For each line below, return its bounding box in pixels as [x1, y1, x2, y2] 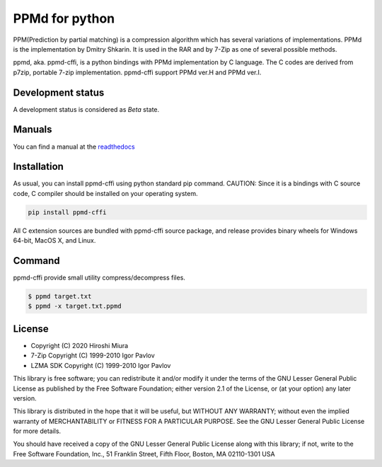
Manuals [13, 124, 52, 136]
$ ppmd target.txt [28, 292, 92, 301]
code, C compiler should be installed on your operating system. [13, 189, 198, 197]
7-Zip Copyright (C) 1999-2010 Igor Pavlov [30, 351, 155, 360]
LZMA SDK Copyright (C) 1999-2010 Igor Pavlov [30, 361, 171, 369]
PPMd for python [13, 11, 115, 26]
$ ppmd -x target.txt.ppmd [28, 302, 122, 311]
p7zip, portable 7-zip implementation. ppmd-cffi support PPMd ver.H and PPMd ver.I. [13, 68, 262, 76]
